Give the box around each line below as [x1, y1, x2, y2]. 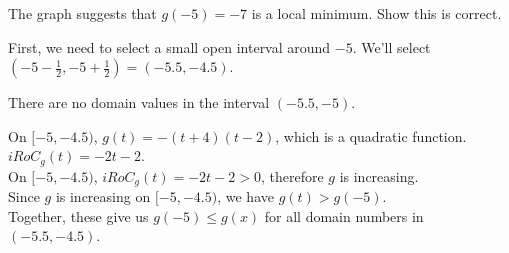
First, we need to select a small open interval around [8, 36, 331, 57]
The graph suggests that [8, 3, 157, 23]
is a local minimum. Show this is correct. [251, 3, 502, 23]
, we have [217, 186, 274, 207]
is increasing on [55, 186, 151, 207]
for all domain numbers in [264, 205, 424, 226]
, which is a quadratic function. [275, 125, 467, 146]
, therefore [260, 165, 324, 186]
